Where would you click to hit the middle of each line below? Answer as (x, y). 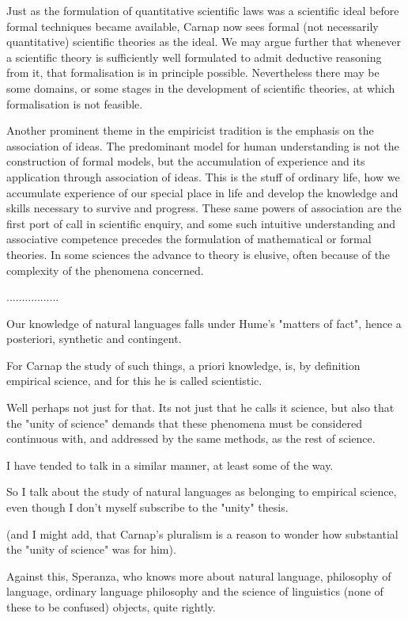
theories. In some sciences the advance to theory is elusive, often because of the (198, 254)
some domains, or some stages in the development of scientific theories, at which (201, 88)
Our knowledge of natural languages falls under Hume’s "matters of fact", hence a (204, 323)
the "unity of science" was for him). (91, 549)
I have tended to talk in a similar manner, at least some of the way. (170, 465)
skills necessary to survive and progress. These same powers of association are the (204, 208)
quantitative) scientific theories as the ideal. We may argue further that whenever (204, 42)
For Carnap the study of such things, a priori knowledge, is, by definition (183, 365)
